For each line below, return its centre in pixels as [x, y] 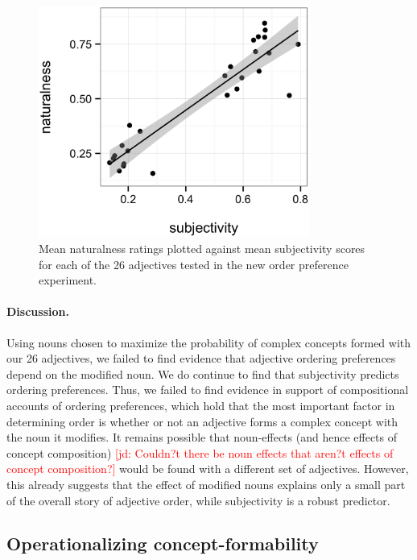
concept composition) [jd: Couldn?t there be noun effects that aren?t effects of [200, 452]
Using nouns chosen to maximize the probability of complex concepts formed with [209, 342]
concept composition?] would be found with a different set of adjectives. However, [208, 469]
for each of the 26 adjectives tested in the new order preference [194, 264]
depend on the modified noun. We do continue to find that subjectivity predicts [203, 373]
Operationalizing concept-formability [163, 543]
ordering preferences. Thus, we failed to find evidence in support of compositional [208, 390]
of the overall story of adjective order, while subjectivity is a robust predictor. [198, 500]
